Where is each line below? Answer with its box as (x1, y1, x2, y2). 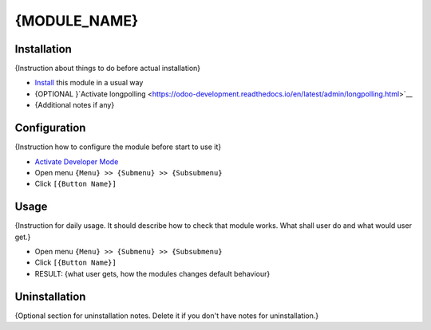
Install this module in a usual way (34, 78, 144, 88)
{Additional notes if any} (34, 100, 115, 110)
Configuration (14, 121, 86, 135)
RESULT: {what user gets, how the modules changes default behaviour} (34, 269, 271, 278)
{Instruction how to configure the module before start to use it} (14, 142, 222, 151)
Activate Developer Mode (34, 156, 119, 167)
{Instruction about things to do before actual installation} (14, 64, 201, 73)
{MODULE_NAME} (14, 12, 139, 29)
